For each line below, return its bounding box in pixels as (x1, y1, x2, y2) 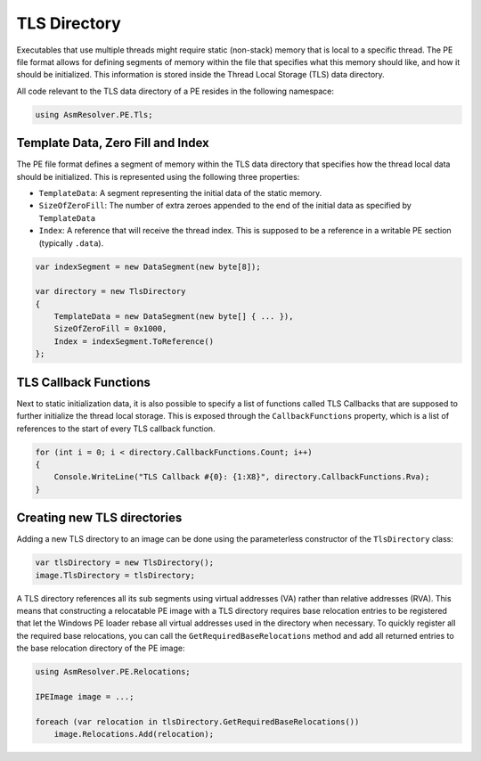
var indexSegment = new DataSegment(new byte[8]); (35, 261, 262, 272)
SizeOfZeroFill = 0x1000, (53, 323, 167, 334)
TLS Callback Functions (16, 374, 151, 389)
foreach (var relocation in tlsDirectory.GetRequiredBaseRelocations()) (35, 716, 360, 726)
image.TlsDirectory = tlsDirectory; (35, 570, 196, 580)
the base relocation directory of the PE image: (16, 642, 185, 654)
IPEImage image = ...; (35, 691, 135, 701)
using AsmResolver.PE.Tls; (35, 110, 153, 119)
